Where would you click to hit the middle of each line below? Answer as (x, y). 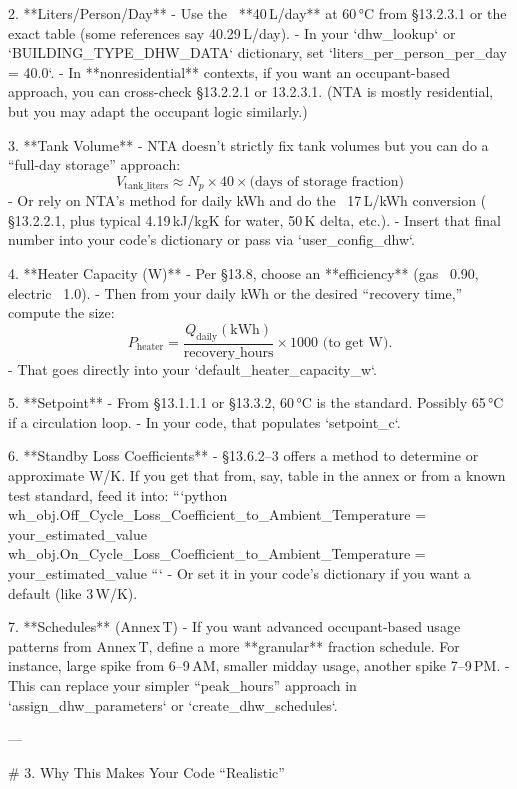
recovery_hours (228, 352)
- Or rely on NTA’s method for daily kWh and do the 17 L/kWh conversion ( (247, 200)
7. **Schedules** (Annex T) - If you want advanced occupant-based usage (234, 626)
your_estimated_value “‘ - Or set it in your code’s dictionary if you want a (239, 572)
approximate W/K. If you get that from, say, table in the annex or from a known (257, 474)
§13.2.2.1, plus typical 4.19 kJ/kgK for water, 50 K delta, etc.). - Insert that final (254, 219)
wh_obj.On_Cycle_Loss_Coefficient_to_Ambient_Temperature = (217, 553)
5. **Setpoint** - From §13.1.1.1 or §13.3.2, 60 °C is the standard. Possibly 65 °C (256, 402)
